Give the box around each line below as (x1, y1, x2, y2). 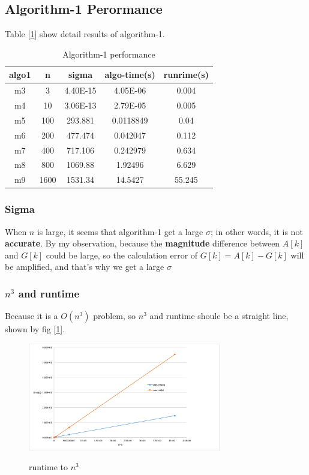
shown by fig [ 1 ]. (5, 323, 65, 335)
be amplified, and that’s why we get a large (5, 260, 164, 273)
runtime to (29, 461, 68, 473)
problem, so (93, 309, 136, 322)
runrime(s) (163, 68, 209, 81)
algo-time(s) (104, 68, 155, 81)
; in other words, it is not (211, 225, 303, 237)
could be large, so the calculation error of (46, 248, 198, 261)
